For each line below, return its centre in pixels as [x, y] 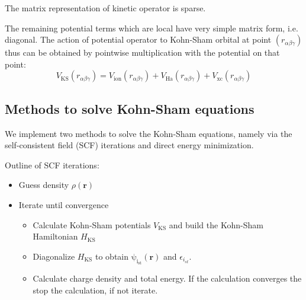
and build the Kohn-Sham [216, 224]
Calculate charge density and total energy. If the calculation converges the [167, 278]
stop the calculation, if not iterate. [95, 290]
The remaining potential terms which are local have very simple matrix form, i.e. [152, 28]
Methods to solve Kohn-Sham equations [130, 108]
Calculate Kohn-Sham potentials [92, 224]
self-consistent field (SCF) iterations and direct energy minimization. [129, 145]
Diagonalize [54, 256]
